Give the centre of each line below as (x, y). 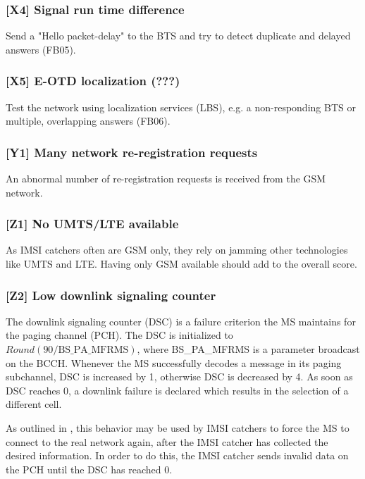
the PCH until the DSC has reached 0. (89, 469)
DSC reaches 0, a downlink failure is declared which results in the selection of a (177, 390)
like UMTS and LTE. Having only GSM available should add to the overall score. (181, 264)
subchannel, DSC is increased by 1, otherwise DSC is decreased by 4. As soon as (179, 377)
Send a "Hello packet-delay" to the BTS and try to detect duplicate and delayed (178, 36)
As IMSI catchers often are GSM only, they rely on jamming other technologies (177, 250)
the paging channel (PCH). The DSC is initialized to (119, 335)
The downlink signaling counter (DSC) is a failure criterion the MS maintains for (181, 321)
